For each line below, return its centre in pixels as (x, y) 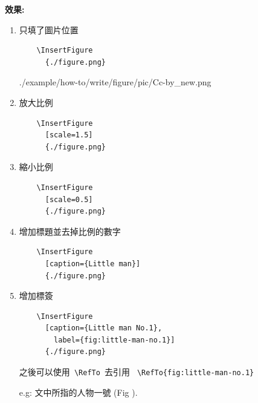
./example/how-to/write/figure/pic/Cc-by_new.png (115, 82)
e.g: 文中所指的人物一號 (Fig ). (78, 392)
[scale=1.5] (69, 135)
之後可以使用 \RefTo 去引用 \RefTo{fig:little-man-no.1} (137, 372)
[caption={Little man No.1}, (104, 328)
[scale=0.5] (69, 199)
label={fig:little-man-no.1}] (114, 340)
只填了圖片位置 (49, 29)
